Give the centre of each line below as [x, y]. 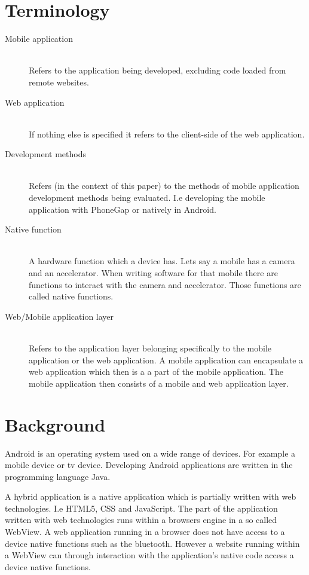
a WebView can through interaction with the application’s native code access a [149, 555]
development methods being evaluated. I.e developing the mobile [147, 198]
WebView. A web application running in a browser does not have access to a [145, 532]
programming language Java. [58, 476]
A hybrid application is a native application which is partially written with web [151, 496]
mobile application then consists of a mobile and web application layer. [159, 383]
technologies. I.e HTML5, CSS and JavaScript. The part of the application [141, 508]
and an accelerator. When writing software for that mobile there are [153, 273]
